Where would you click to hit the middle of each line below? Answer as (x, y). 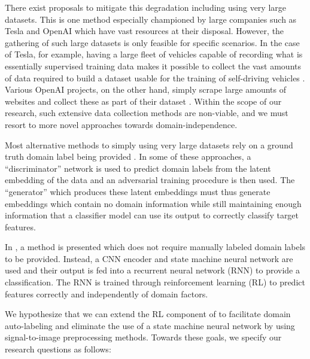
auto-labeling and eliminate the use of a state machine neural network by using (150, 325)
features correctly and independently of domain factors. (107, 293)
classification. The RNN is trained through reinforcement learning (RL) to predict (155, 282)
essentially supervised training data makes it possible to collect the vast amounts (153, 66)
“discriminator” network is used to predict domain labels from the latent (138, 168)
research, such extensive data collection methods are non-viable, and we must (147, 113)
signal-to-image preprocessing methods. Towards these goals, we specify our (143, 337)
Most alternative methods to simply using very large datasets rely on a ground (149, 144)
